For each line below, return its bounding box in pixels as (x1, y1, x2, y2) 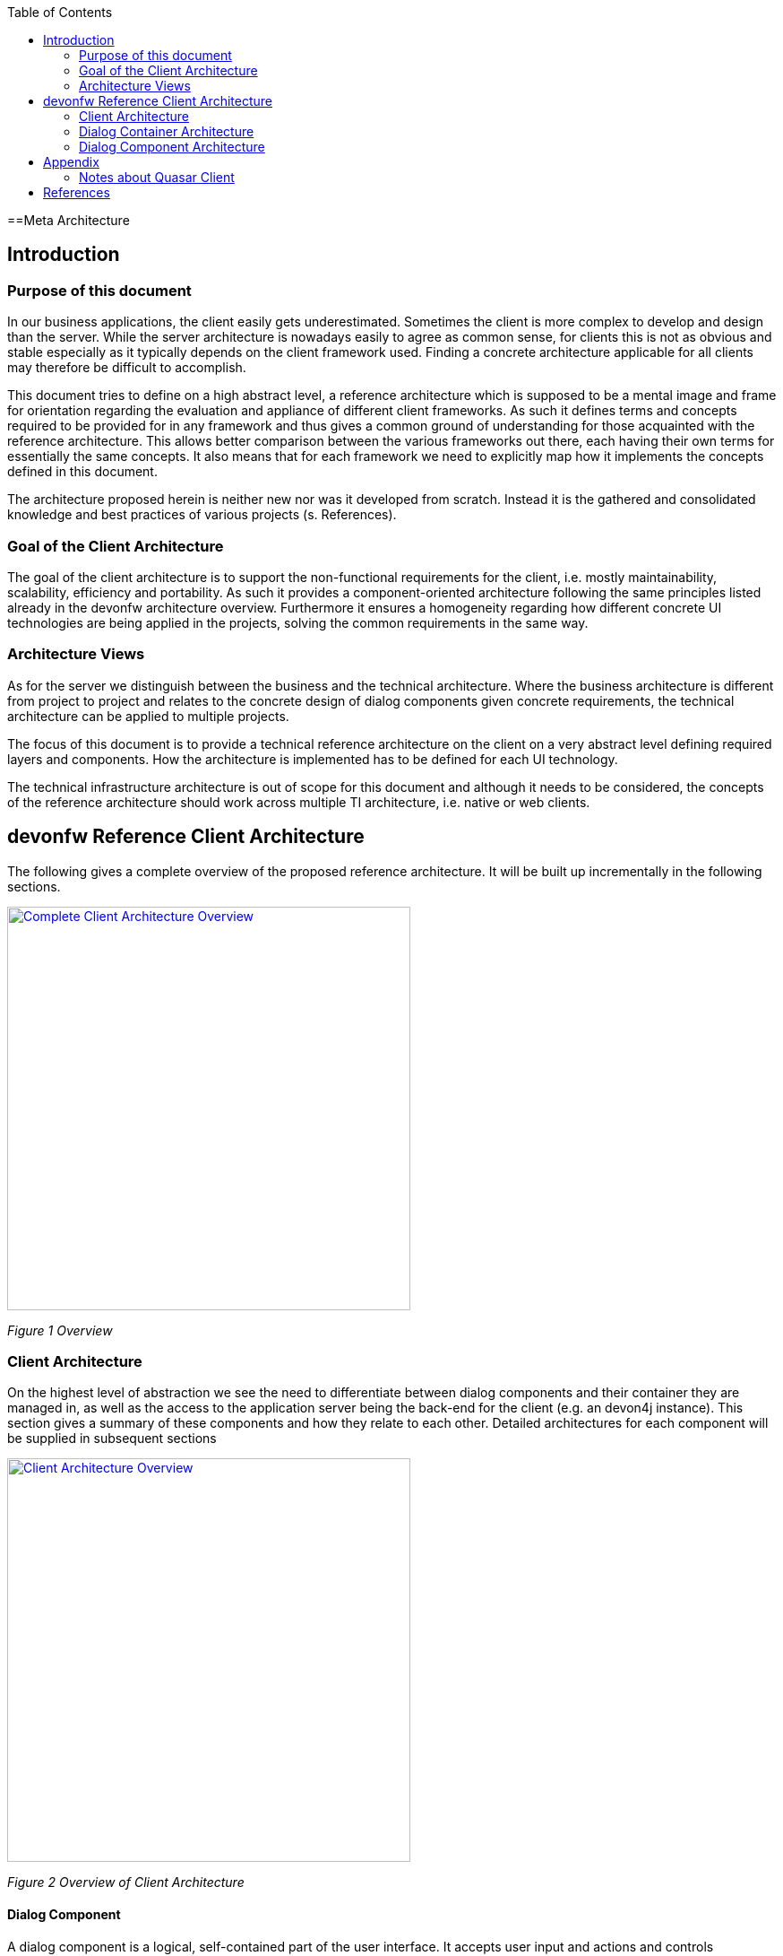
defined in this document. (7, 464, 158, 480)
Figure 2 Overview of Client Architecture (7, 1874, 245, 1891)
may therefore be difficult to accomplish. (7, 360, 246, 376)
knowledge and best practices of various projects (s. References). (7, 507, 397, 523)
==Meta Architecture (7, 213, 130, 228)
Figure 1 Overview (7, 1322, 113, 1338)
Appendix (43, 154, 99, 170)
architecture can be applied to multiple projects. (7, 708, 289, 724)
